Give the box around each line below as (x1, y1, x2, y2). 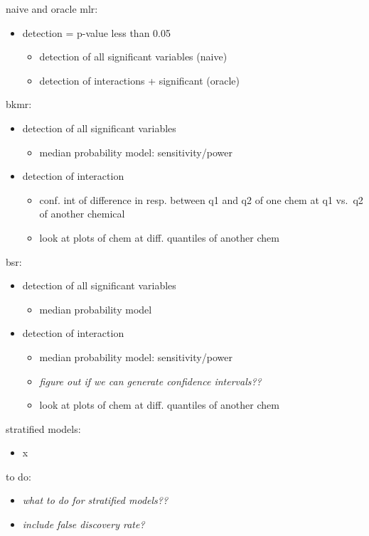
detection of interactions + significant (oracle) (39, 73, 240, 87)
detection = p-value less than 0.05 (22, 25, 171, 40)
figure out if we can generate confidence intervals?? (39, 373, 262, 388)
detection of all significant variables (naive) (39, 49, 228, 64)
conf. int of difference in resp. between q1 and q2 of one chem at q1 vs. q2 (39, 192, 363, 207)
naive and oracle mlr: (6, 1, 98, 16)
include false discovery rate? (22, 517, 145, 532)
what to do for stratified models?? (22, 493, 169, 508)
